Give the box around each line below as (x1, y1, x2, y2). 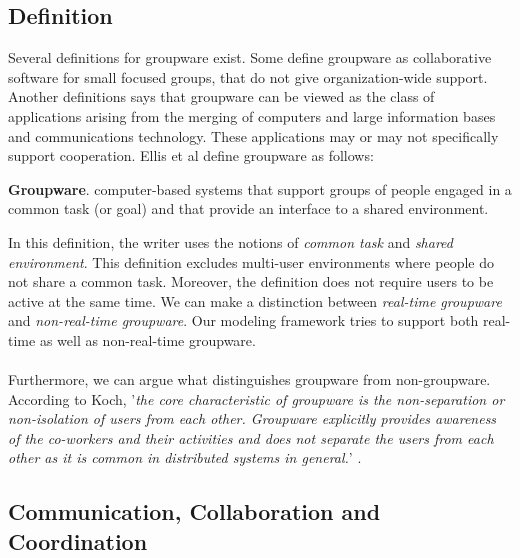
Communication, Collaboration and (8, 496, 381, 527)
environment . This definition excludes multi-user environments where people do (8, 251, 494, 272)
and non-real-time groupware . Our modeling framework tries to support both (8, 310, 479, 331)
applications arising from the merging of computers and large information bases (8, 105, 496, 126)
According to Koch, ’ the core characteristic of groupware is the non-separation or (8, 388, 505, 409)
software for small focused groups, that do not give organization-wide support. (8, 66, 488, 87)
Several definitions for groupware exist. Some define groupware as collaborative (8, 47, 492, 68)
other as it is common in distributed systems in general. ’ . (8, 447, 362, 468)
